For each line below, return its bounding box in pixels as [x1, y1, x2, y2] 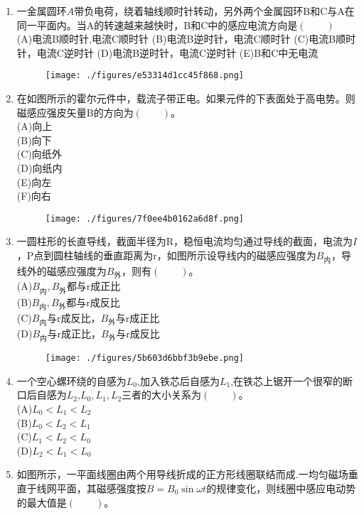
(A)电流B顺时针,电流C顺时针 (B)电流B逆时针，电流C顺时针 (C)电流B [16, 31, 336, 46]
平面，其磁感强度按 [56, 480, 146, 495]
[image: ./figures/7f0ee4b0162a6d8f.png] [45, 213, 244, 224]
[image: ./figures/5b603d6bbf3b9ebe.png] [45, 353, 244, 364]
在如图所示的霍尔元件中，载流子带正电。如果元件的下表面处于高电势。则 [16, 91, 355, 106]
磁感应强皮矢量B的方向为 [16, 104, 134, 119]
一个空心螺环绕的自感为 [16, 373, 127, 388]
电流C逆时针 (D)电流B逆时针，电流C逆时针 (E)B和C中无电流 [36, 45, 318, 60]
